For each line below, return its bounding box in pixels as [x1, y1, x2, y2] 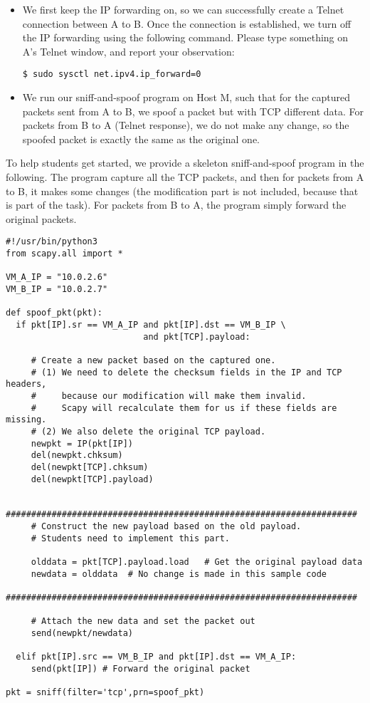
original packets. [6, 211, 77, 226]
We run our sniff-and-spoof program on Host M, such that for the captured [22, 90, 351, 105]
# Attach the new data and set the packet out [31, 616, 255, 627]
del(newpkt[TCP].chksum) [31, 462, 149, 472]
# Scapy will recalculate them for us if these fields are [31, 402, 337, 413]
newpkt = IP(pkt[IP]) [31, 438, 133, 449]
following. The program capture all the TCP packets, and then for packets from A [6, 170, 364, 184]
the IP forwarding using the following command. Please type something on [22, 30, 349, 45]
